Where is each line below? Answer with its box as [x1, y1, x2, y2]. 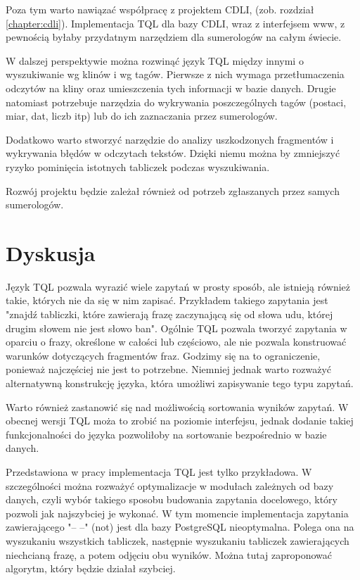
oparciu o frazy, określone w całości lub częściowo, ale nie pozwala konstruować [6, 334, 347, 349]
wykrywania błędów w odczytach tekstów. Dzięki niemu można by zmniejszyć [6, 146, 340, 160]
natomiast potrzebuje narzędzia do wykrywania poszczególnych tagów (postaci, [6, 94, 347, 109]
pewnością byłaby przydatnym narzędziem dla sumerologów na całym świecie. [6, 30, 342, 44]
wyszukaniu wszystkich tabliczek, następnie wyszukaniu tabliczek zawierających [6, 533, 349, 548]
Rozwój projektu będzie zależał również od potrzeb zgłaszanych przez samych [6, 183, 340, 198]
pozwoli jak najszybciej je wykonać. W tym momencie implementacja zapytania [6, 505, 349, 520]
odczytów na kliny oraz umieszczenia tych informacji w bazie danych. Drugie [6, 80, 336, 95]
